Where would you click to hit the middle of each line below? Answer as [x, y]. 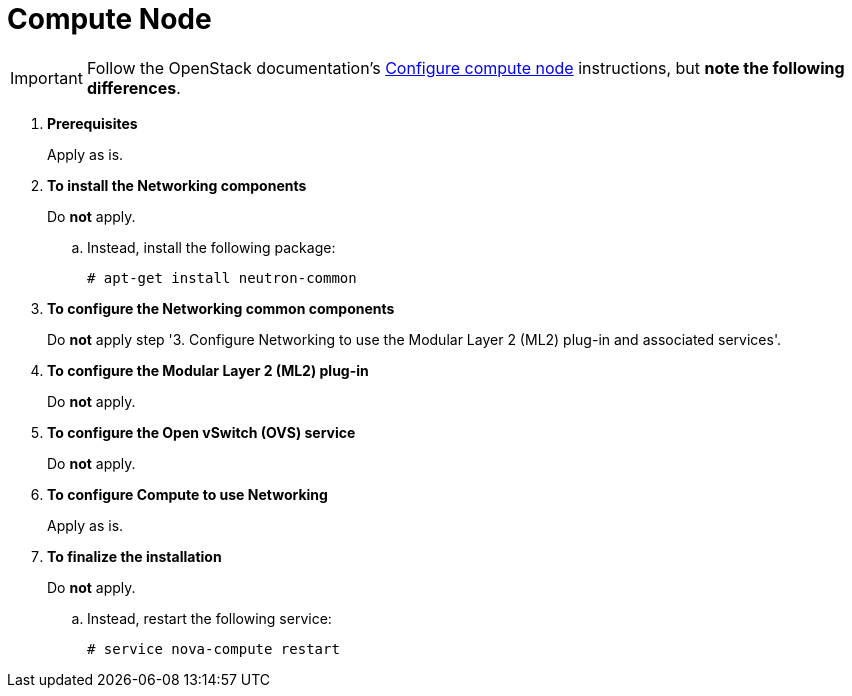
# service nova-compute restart [213, 648]
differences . [133, 87]
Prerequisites [92, 123]
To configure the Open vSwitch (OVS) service [201, 432]
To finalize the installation [134, 556]
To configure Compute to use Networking [187, 494]
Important [46, 77]
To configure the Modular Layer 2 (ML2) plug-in [208, 370]
